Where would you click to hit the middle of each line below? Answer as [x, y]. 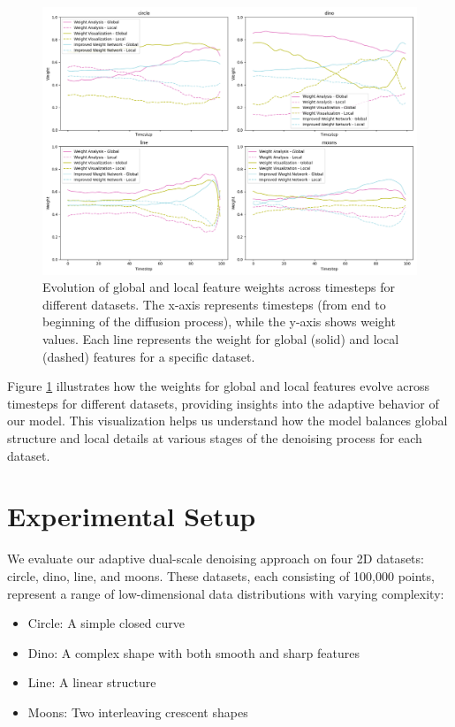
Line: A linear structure [92, 682]
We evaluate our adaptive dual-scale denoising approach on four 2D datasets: [216, 559]
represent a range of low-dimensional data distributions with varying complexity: [226, 593]
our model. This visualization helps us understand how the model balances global [227, 421]
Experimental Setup [132, 516]
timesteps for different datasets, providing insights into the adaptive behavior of [223, 403]
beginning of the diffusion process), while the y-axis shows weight [219, 321]
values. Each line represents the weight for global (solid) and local [221, 339]
